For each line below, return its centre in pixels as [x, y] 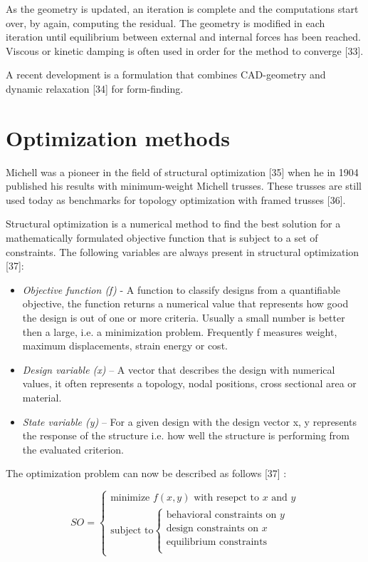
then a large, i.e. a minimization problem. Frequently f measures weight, [180, 331]
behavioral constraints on [221, 515]
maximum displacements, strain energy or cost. [125, 346]
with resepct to [226, 498]
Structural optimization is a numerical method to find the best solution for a [173, 224]
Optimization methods [118, 137]
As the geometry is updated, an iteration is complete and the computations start [182, 9]
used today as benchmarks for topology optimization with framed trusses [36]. [176, 199]
